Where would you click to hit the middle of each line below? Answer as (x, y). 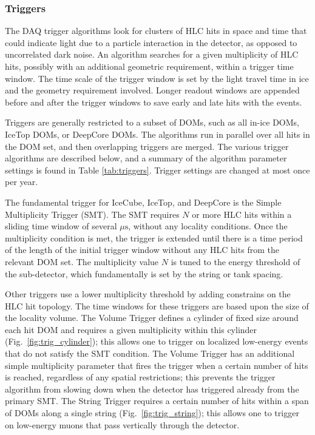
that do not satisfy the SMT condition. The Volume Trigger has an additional (150, 353)
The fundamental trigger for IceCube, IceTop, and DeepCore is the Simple (143, 202)
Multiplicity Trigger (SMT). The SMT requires (92, 214)
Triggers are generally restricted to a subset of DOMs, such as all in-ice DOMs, (152, 122)
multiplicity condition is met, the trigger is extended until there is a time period (154, 238)
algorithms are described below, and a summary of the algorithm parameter (146, 158)
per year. (22, 182)
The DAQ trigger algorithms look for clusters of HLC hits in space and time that (156, 31)
